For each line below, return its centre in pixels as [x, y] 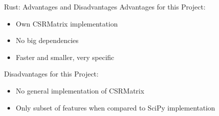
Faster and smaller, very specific [65, 57]
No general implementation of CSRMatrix [80, 90]
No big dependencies [47, 40]
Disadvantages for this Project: [51, 74]
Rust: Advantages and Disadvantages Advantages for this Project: [105, 6]
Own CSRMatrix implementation [67, 23]
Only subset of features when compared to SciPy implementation [115, 107]
